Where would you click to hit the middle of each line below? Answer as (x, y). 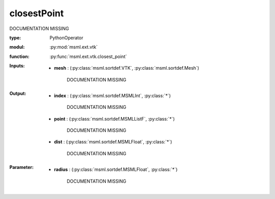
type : (15, 38)
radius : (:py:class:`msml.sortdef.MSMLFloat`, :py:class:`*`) (116, 169)
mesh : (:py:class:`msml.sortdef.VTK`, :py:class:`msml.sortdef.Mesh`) (127, 68)
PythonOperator (66, 38)
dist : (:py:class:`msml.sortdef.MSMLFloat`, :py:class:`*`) (113, 142)
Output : (18, 93)
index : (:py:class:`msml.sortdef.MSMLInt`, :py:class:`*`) (113, 95)
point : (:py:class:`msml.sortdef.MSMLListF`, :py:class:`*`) (115, 119)
